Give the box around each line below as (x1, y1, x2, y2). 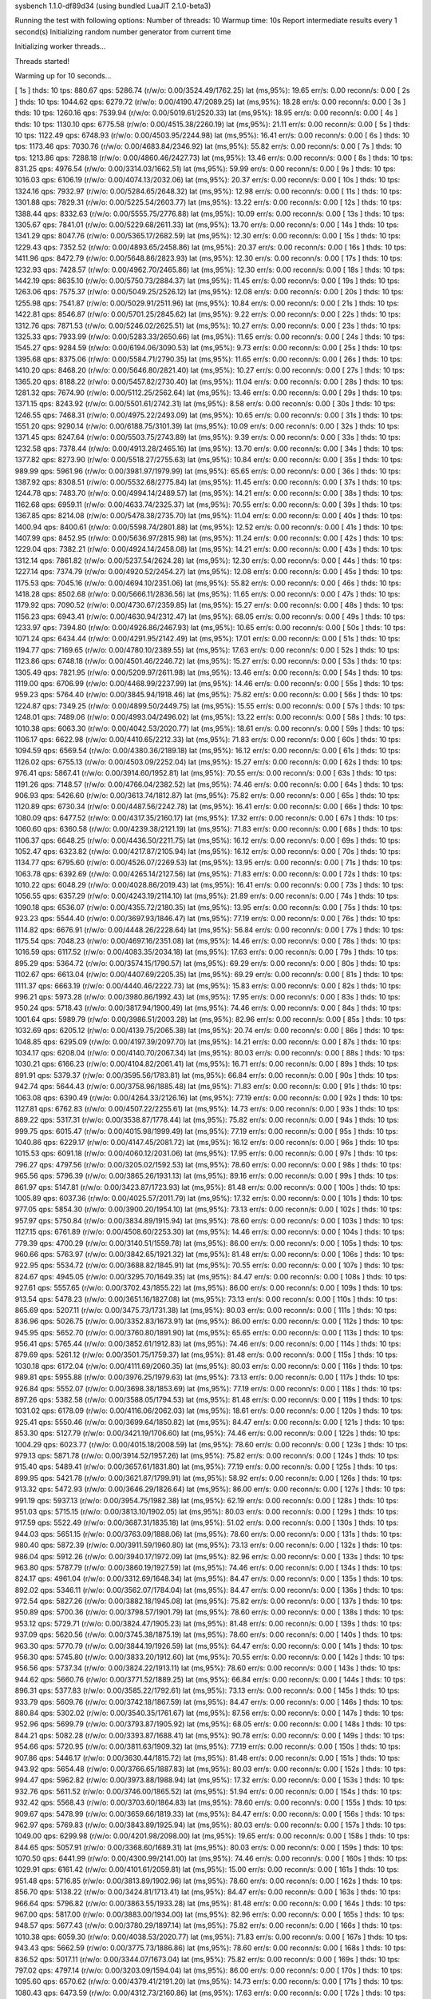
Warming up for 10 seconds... (14, 70, 112, 80)
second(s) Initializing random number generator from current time (14, 26, 231, 36)
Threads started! (14, 56, 70, 66)
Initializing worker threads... (14, 42, 106, 51)
